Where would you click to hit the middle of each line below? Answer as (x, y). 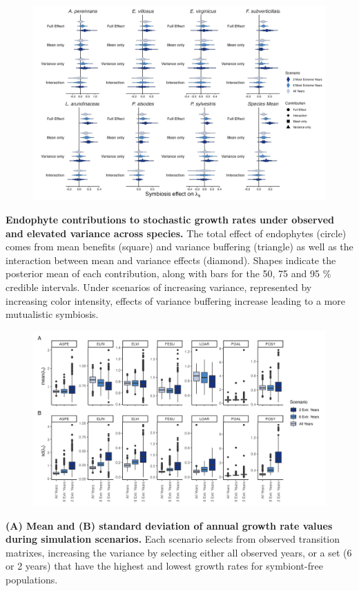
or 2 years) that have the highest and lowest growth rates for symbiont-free (164, 566)
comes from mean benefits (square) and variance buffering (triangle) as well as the (179, 247)
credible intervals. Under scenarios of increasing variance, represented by (159, 287)
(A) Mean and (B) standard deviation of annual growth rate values (169, 525)
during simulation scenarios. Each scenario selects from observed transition (173, 539)
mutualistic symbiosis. (52, 314)
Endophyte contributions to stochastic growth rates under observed (170, 219)
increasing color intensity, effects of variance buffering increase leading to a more (176, 300)
